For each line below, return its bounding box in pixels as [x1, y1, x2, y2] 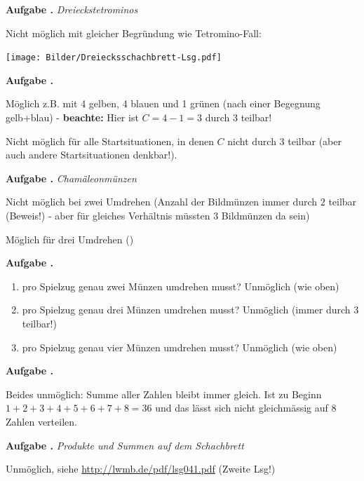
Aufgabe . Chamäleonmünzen [6, 170, 137, 185]
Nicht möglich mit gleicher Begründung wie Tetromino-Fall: [6, 25, 262, 40]
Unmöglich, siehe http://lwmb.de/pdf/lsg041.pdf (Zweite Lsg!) [6, 461, 276, 476]
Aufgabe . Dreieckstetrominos [6, 2, 138, 16]
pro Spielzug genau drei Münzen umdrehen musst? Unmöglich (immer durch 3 [22, 302, 359, 317]
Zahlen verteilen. [6, 414, 77, 428]
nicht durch [227, 133, 276, 148]
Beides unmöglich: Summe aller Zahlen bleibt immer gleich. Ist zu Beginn [6, 386, 322, 401]
